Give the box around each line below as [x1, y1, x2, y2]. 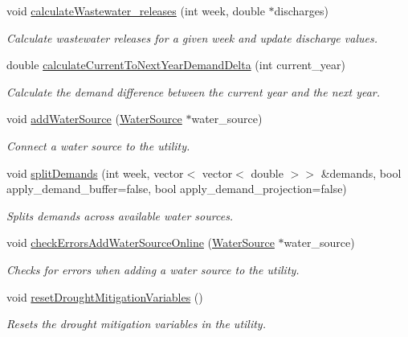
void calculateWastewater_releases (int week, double [6, 2, 265, 18]
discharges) [274, 2, 329, 18]
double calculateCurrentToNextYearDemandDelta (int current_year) [6, 56, 345, 73]
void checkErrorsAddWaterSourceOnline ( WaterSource [6, 234, 275, 251]
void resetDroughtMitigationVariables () [6, 288, 203, 305]
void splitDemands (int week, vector [6, 164, 184, 181]
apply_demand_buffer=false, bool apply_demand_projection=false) [6, 180, 347, 197]
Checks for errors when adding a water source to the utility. [6, 261, 300, 277]
